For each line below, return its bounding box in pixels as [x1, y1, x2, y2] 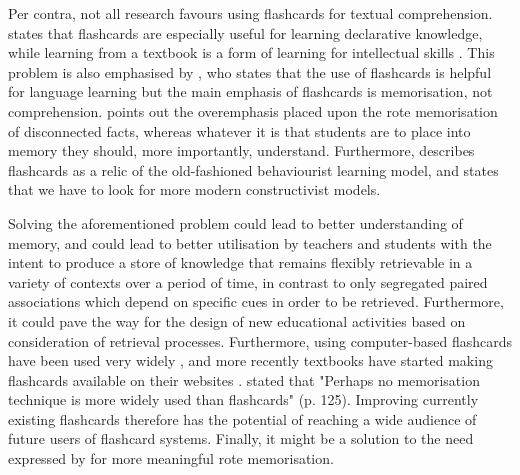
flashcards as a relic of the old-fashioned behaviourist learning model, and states [8, 159, 499, 180]
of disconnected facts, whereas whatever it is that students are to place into [8, 120, 471, 141]
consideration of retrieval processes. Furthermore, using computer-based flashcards [8, 330, 512, 351]
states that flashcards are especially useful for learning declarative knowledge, [8, 22, 483, 43]
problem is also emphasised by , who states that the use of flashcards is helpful [8, 61, 492, 82]
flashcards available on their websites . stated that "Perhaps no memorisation [8, 369, 480, 390]
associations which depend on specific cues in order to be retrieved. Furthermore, [8, 291, 504, 312]
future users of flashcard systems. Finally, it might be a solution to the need [8, 428, 474, 449]
